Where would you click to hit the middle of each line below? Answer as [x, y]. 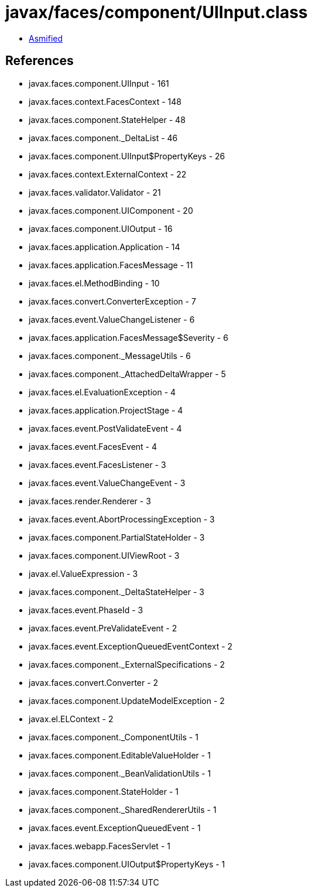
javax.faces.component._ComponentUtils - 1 [114, 737]
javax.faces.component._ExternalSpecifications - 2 [127, 664]
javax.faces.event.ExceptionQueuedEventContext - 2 [131, 646]
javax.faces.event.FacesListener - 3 [97, 464]
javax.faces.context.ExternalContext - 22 [108, 174]
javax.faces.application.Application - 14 [104, 247]
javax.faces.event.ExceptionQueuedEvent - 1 [115, 828]
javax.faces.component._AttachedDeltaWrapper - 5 [127, 374]
